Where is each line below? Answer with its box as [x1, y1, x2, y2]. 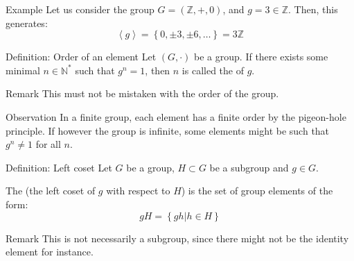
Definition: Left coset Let [6, 160, 112, 174]
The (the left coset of [6, 183, 96, 198]
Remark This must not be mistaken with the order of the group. [6, 86, 279, 101]
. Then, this [288, 2, 338, 16]
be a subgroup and [209, 160, 289, 174]
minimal [6, 62, 40, 77]
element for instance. [6, 244, 94, 259]
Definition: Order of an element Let [6, 49, 157, 64]
